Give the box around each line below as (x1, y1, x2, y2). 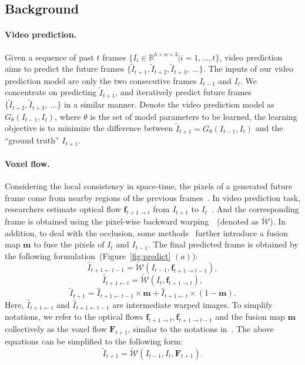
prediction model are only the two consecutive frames (5, 74, 197, 86)
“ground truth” (5, 134, 59, 146)
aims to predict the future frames (5, 62, 125, 75)
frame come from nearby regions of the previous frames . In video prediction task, (5, 191, 301, 203)
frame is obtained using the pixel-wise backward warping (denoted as (5, 215, 259, 227)
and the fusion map (215, 310, 285, 323)
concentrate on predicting (5, 86, 97, 98)
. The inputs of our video (203, 62, 294, 75)
